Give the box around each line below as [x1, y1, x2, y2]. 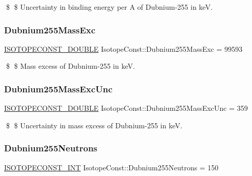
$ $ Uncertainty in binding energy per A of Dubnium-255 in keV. [6, 2, 213, 12]
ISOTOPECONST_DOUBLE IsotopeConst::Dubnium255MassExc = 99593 [4, 43, 243, 54]
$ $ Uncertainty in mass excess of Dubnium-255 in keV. [6, 120, 183, 130]
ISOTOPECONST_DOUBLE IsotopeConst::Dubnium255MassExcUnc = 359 [4, 103, 248, 113]
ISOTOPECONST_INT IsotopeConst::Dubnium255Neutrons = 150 [4, 162, 219, 172]
